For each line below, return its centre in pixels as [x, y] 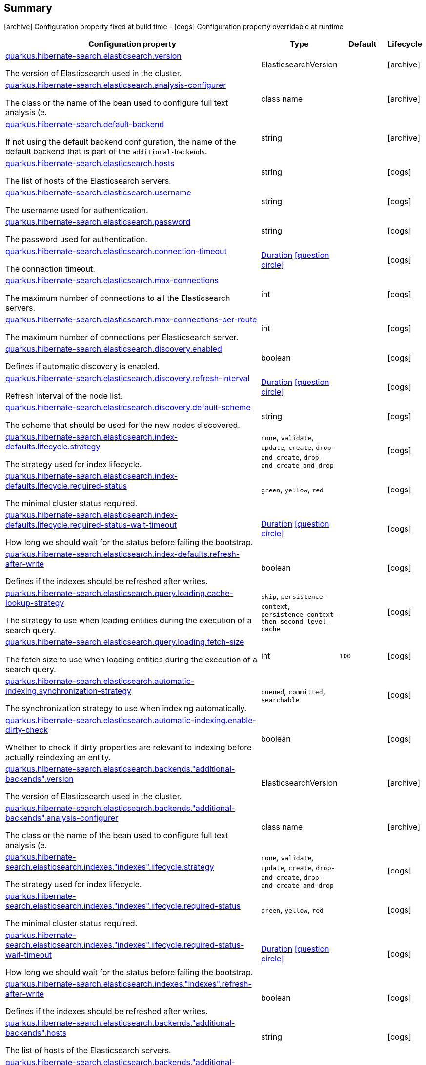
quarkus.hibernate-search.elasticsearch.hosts [90, 163]
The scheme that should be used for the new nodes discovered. [123, 425]
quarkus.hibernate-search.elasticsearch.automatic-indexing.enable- [131, 720]
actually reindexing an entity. [58, 757]
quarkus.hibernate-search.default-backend [85, 124]
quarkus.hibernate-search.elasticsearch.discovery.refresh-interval [128, 378]
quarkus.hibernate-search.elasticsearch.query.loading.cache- [119, 593]
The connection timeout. [50, 269]
